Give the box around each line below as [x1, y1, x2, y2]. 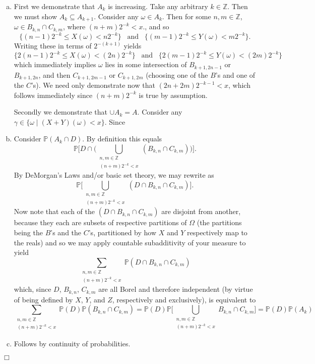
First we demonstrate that [14, 1, 95, 11]
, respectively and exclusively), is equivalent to [112, 294, 256, 304]
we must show [14, 11, 57, 21]
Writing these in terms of [14, 40, 92, 50]
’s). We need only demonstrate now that [31, 80, 155, 90]
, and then [38, 69, 71, 80]
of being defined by [14, 294, 73, 304]
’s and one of [215, 69, 256, 80]
